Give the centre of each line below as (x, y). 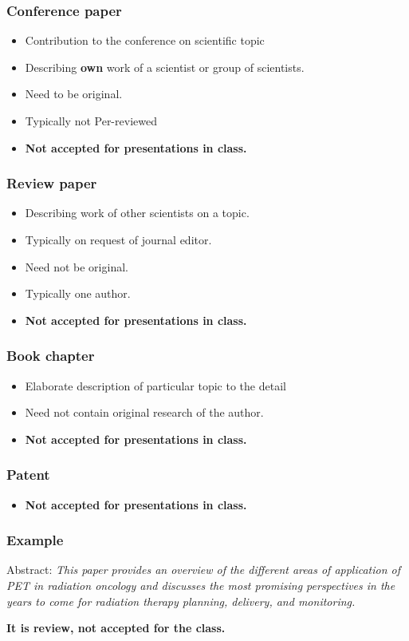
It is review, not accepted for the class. (116, 628)
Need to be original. (74, 94)
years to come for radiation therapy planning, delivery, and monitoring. (181, 601)
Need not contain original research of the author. (144, 412)
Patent (28, 475)
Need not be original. (77, 266)
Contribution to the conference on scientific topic (145, 40)
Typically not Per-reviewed (91, 121)
